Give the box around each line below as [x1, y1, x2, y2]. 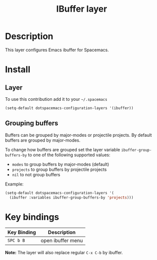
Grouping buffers [5, 119, 58, 128]
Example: [5, 181, 24, 187]
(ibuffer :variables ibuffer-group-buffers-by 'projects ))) [9, 195, 134, 200]
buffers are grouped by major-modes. [5, 137, 81, 143]
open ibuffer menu [40, 237, 83, 244]
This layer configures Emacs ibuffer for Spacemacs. [5, 47, 109, 53]
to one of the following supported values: [28, 152, 111, 158]
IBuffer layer [56, 3, 107, 15]
